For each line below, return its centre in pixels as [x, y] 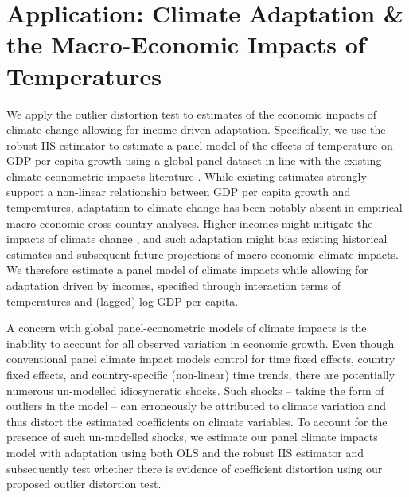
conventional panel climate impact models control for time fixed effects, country [201, 359]
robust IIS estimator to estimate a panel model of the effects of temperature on [200, 145]
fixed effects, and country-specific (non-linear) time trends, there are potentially [201, 374]
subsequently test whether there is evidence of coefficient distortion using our [195, 468]
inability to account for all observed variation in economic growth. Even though [201, 343]
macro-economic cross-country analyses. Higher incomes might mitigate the [190, 223]
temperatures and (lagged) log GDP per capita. [123, 301]
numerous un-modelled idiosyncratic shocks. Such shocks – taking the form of [195, 390]
